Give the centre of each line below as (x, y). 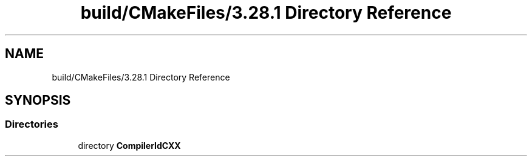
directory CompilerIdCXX (129, 145)
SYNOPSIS (38, 100)
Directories (32, 124)
